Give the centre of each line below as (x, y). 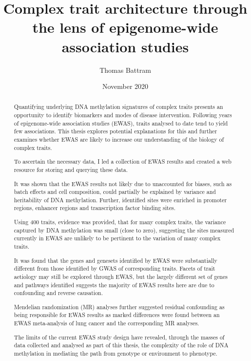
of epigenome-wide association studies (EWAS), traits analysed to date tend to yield (121, 123)
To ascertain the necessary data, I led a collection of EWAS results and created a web (123, 161)
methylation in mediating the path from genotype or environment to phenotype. (116, 353)
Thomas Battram (125, 70)
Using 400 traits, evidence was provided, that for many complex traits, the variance (120, 222)
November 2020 (125, 86)
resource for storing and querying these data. (71, 169)
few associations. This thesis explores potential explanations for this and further (116, 131)
